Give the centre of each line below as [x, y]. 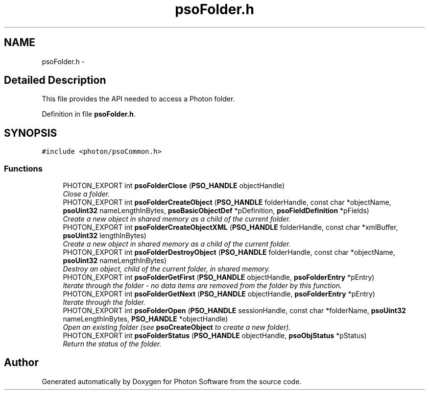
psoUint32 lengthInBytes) [105, 236]
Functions [23, 168]
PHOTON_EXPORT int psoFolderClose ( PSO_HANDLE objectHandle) [174, 186]
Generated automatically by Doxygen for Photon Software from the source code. [172, 381]
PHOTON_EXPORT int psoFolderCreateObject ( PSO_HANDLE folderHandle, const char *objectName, [227, 202]
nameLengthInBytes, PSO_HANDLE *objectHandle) [145, 319]
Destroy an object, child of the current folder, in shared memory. [167, 269]
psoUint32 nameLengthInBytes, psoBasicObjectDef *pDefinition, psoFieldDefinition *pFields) [216, 211]
